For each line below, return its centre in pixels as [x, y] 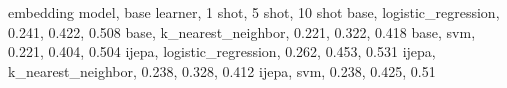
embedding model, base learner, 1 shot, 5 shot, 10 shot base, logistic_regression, [254, 12]
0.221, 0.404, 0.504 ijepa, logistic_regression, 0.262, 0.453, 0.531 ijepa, [222, 51]
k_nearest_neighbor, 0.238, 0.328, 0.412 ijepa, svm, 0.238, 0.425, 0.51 [222, 70]
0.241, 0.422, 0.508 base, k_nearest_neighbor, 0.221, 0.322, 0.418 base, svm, [242, 31]
